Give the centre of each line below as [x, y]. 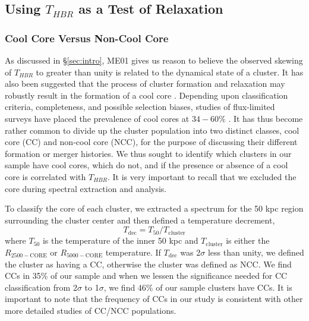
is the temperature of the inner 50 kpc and [120, 240]
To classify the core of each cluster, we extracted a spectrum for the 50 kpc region [154, 208]
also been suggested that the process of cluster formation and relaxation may [145, 84]
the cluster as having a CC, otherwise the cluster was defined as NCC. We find [148, 264]
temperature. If [133, 252]
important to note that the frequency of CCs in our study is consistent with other [154, 299]
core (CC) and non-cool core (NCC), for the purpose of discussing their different [151, 142]
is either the [248, 240]
